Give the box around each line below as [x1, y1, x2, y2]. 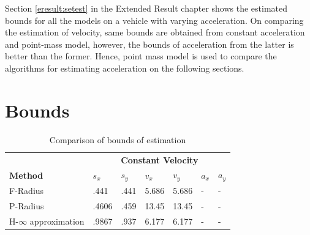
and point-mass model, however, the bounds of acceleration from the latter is [5, 37, 294, 50]
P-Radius [9, 199, 44, 212]
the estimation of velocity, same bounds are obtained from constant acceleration [5, 26, 305, 39]
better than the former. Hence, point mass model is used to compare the [5, 50, 277, 62]
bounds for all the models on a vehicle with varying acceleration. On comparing [5, 13, 304, 26]
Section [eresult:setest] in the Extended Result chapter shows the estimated [5, 2, 288, 14]
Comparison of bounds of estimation [49, 133, 186, 146]
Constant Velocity [121, 153, 198, 166]
